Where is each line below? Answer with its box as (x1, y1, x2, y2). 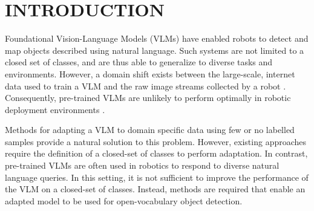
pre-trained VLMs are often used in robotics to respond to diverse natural (5, 159, 280, 172)
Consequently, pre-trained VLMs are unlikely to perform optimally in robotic (5, 91, 291, 104)
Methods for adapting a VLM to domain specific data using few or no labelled (5, 123, 295, 136)
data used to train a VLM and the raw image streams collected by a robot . (5, 79, 286, 92)
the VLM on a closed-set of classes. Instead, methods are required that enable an (5, 183, 306, 195)
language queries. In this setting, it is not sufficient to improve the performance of (5, 170, 309, 183)
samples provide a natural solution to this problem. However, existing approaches (5, 135, 307, 148)
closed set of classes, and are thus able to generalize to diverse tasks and (5, 56, 273, 68)
